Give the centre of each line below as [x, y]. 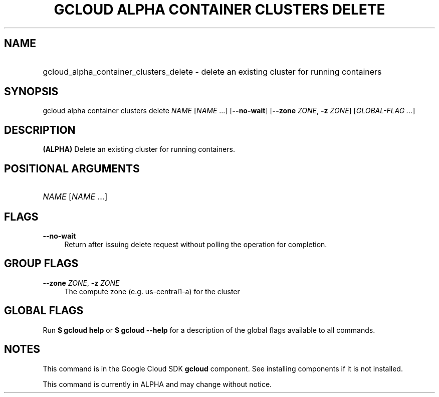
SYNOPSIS [31, 92]
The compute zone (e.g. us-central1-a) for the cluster [152, 291]
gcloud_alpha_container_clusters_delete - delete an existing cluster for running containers [212, 71]
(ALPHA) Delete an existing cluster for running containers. [139, 149]
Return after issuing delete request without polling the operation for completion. [196, 244]
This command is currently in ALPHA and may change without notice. [157, 384]
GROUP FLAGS [41, 264]
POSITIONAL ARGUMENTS [72, 168]
